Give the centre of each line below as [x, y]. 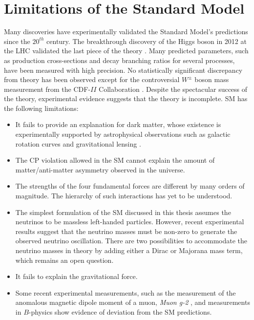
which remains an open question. [64, 260]
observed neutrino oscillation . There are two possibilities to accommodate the [131, 241]
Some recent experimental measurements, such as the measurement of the [126, 292]
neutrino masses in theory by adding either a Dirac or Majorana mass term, [129, 250]
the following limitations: [41, 108]
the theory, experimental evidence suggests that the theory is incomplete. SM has [126, 98]
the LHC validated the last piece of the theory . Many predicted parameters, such [126, 51]
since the [17, 41]
